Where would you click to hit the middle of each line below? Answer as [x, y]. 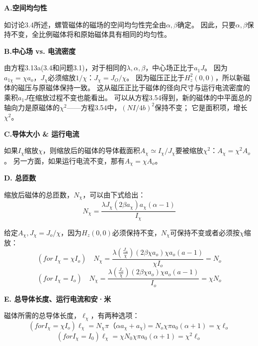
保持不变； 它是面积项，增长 [201, 107]
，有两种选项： [115, 315]
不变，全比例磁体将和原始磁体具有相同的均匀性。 [91, 34]
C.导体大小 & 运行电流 [42, 133]
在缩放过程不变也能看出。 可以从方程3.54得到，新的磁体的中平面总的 [140, 97]
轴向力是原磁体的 [32, 107]
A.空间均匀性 [26, 7]
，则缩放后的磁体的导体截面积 [91, 150]
